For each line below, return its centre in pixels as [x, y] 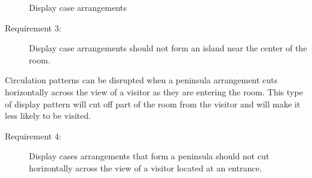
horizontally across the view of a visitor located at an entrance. [145, 167]
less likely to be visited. [48, 116]
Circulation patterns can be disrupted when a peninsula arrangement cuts [141, 80]
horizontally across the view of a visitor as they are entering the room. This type [154, 91]
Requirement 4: [33, 135]
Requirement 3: [33, 27]
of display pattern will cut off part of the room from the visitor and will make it [153, 103]
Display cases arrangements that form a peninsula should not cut [149, 156]
